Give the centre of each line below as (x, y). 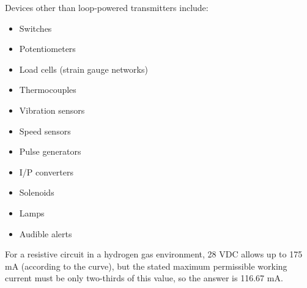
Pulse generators (50, 151)
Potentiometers (47, 49)
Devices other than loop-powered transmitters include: (107, 7)
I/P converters (46, 172)
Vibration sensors (52, 110)
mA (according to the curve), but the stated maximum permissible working (146, 266)
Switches (35, 28)
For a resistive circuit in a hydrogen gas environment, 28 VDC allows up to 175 (154, 254)
